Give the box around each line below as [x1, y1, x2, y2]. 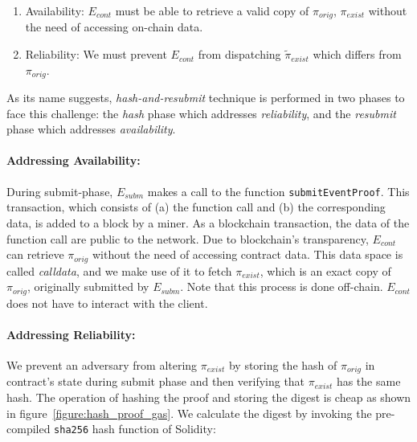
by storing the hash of [228, 357, 337, 373]
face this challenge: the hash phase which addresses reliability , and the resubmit [6, 104, 396, 121]
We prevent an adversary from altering [6, 357, 198, 373]
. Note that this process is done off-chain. [180, 278, 383, 295]
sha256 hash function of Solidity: [54, 420, 216, 437]
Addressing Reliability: [6, 325, 136, 342]
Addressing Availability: [6, 152, 141, 169]
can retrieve [6, 246, 64, 263]
